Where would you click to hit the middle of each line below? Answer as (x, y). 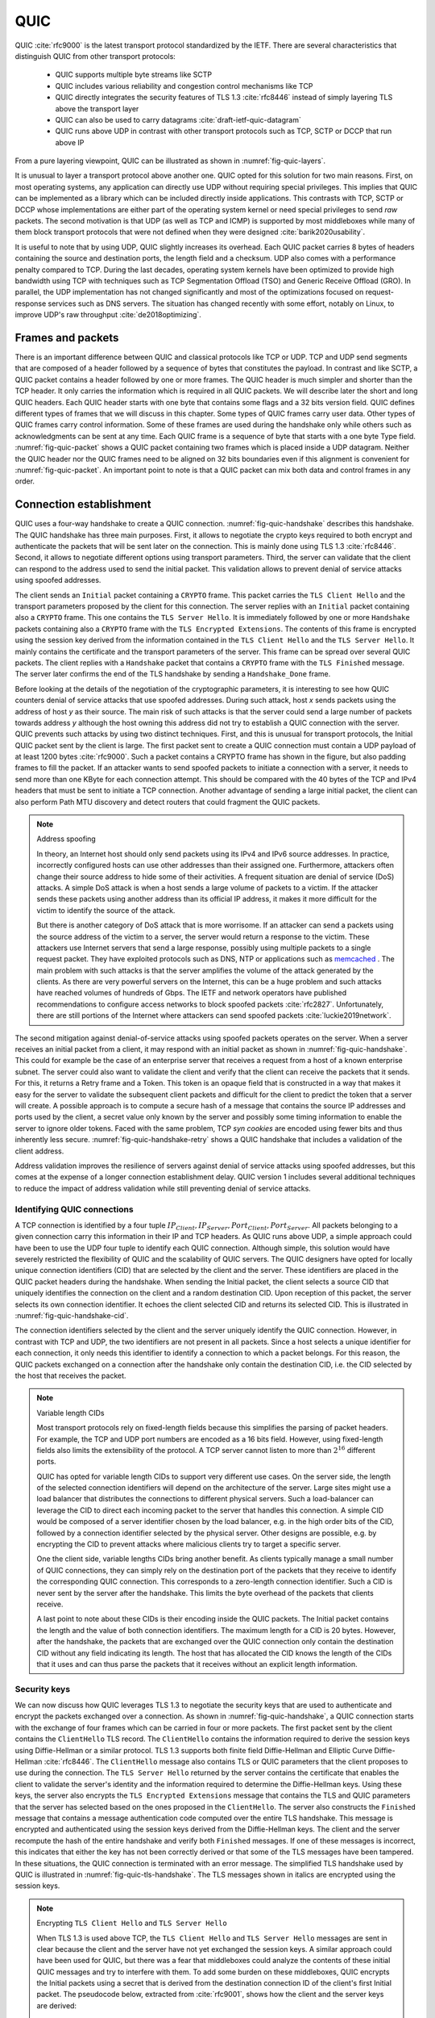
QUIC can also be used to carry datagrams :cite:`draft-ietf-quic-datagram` (178, 119)
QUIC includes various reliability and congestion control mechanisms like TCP (184, 86)
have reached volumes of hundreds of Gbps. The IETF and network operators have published (191, 993)
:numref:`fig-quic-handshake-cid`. (72, 1315)
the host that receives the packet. (70, 1375)
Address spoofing (66, 839)
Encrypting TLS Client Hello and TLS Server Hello (132, 1923)
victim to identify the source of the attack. (106, 910)
